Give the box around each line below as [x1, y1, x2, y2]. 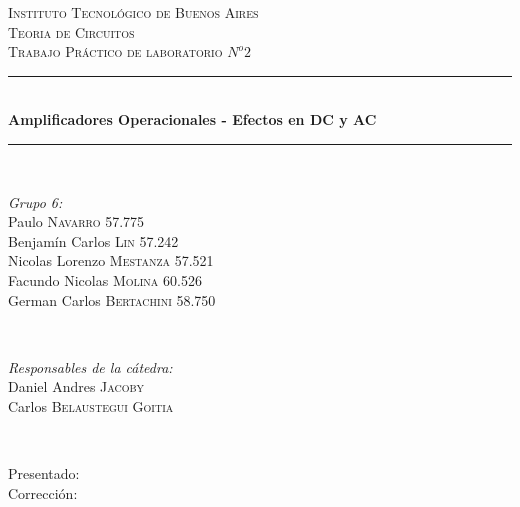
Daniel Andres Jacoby [8, 376, 145, 397]
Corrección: [8, 482, 78, 503]
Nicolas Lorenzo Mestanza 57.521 [8, 250, 214, 271]
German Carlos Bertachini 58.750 [8, 289, 216, 310]
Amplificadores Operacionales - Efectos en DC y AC [8, 109, 377, 130]
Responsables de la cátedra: [8, 356, 173, 377]
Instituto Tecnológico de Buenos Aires [8, 2, 259, 22]
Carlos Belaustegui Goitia [8, 395, 174, 416]
